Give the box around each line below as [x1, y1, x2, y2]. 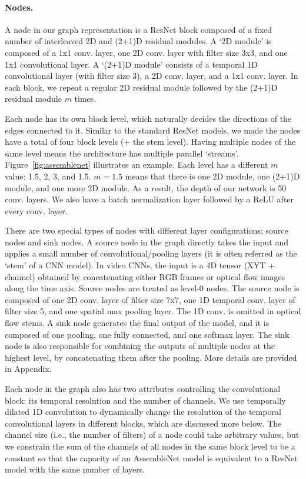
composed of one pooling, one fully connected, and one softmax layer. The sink [5, 328, 290, 340]
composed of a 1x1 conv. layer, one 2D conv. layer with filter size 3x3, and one [5, 46, 288, 58]
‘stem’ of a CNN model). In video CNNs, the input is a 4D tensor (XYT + [5, 259, 275, 271]
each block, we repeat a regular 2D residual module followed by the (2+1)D [5, 81, 278, 93]
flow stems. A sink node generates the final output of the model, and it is [5, 317, 270, 329]
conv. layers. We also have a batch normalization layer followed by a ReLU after [5, 193, 294, 205]
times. [74, 92, 97, 105]
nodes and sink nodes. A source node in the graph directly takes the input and [5, 235, 288, 248]
